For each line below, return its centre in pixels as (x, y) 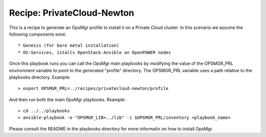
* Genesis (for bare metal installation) (68, 46)
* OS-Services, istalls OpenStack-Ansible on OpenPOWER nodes (95, 52)
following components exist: (38, 34)
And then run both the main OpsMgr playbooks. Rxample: (67, 99)
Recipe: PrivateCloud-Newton (72, 13)
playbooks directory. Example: (40, 77)
